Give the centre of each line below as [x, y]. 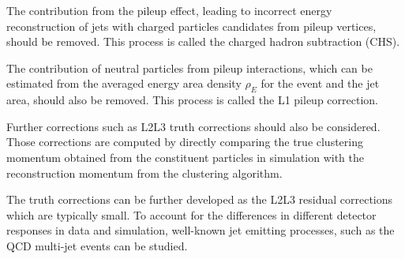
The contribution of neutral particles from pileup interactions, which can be [189, 68]
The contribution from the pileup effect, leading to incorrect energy [169, 10]
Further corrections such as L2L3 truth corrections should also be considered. [193, 126]
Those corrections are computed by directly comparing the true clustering [185, 142]
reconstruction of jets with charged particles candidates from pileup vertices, [191, 26]
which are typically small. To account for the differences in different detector [191, 214]
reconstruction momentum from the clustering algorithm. [144, 173]
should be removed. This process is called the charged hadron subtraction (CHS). [203, 41]
